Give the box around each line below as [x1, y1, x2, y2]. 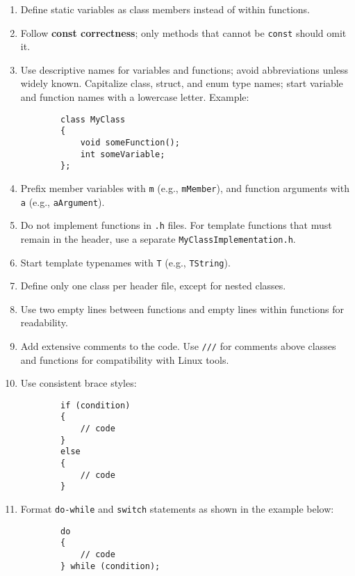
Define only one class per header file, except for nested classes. [20, 278, 286, 293]
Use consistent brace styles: [20, 376, 137, 390]
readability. [20, 315, 68, 330]
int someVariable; [80, 149, 165, 159]
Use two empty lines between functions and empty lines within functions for [20, 301, 344, 316]
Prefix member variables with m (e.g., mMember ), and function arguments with [20, 180, 349, 195]
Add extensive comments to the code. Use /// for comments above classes [20, 338, 336, 353]
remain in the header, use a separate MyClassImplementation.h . [20, 231, 296, 246]
